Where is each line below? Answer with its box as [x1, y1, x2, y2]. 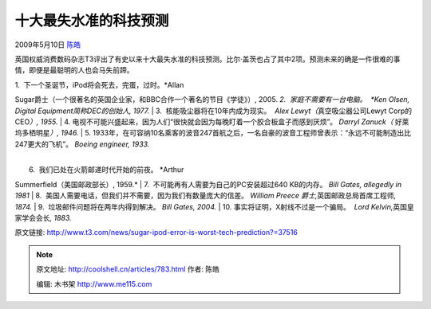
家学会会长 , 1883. [14, 213, 72, 223]
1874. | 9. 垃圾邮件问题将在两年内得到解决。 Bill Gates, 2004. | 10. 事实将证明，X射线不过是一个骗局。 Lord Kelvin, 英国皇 [14, 201, 414, 211]
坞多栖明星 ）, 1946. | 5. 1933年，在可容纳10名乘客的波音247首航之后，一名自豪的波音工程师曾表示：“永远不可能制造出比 [14, 128, 411, 138]
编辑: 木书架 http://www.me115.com [36, 279, 152, 288]
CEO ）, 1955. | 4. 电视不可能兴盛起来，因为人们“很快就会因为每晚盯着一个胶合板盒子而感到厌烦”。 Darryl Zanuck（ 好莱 [14, 116, 409, 127]
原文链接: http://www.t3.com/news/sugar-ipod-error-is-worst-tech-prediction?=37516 [14, 228, 299, 237]
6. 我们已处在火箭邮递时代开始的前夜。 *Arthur [29, 165, 184, 174]
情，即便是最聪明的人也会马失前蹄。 [14, 65, 134, 75]
